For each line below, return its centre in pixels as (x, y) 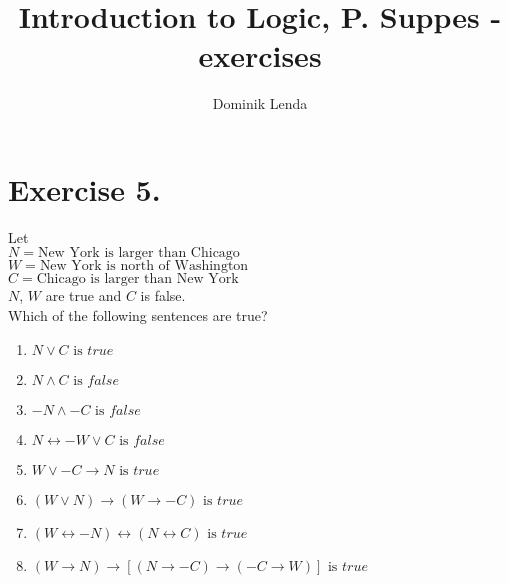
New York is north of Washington (144, 266)
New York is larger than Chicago (138, 253)
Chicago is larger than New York (137, 279)
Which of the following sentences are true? (138, 315)
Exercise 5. (84, 188)
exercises (260, 55)
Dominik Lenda (260, 103)
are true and (83, 295)
